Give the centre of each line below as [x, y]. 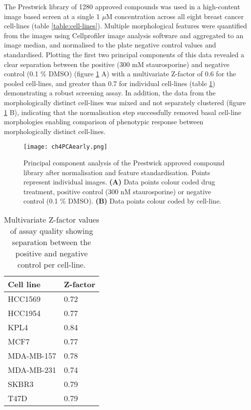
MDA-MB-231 [32, 369]
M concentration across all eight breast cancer [175, 16]
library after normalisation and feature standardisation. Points [117, 172]
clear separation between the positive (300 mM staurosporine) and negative [117, 64]
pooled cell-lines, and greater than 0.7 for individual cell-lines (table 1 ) [110, 83]
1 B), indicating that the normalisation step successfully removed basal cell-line [123, 112]
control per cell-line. [52, 264]
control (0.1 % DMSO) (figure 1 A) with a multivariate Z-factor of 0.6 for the [120, 74]
